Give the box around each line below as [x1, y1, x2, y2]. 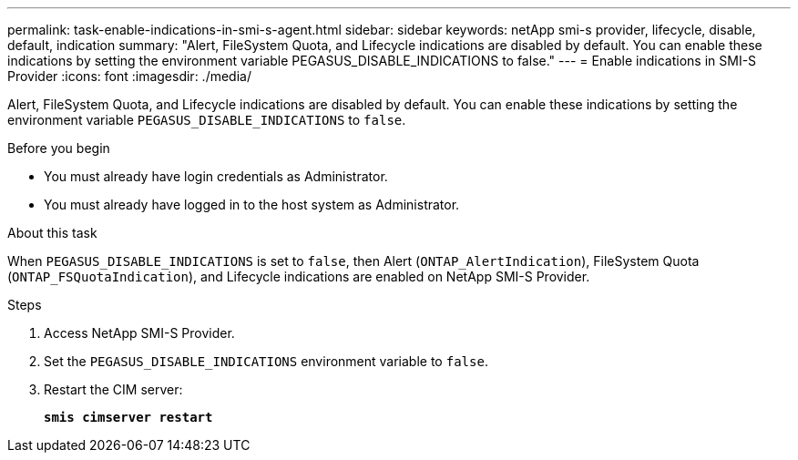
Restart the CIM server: [44, 382, 183, 397]
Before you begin [7, 140, 110, 156]
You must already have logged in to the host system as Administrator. [44, 197, 460, 212]
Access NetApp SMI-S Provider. [44, 325, 235, 341]
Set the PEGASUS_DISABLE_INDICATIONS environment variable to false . [44, 353, 488, 369]
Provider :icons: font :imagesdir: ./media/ [7, 68, 251, 84]
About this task [7, 225, 97, 240]
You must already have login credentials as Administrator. [44, 169, 388, 184]
